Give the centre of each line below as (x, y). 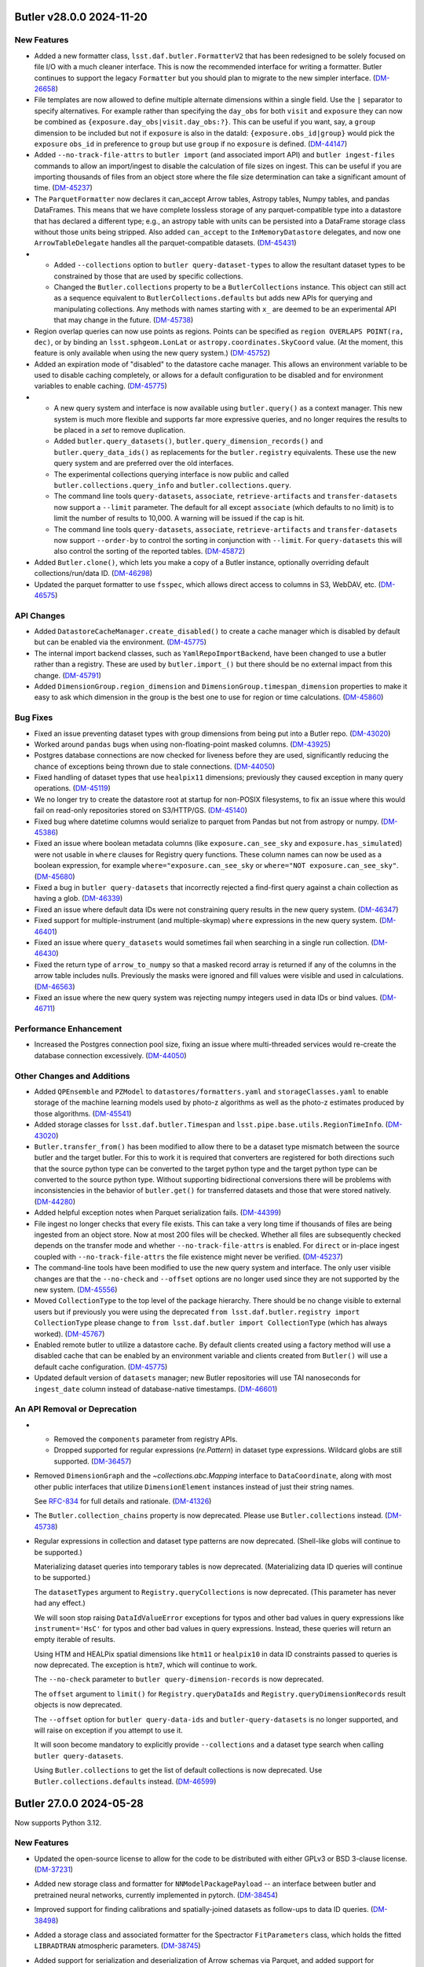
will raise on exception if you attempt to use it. (109, 1730)
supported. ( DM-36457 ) (93, 1461)
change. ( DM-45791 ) (68, 675)
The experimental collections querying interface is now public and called (172, 474)
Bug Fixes (34, 718)
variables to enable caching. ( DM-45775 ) (101, 386)
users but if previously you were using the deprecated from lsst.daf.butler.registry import (197, 1312)
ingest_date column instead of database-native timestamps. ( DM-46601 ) (156, 1389)
